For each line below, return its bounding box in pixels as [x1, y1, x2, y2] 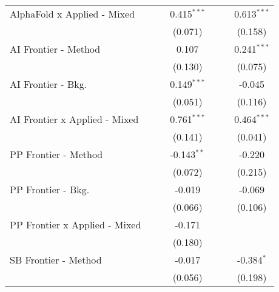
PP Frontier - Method [10, 147, 103, 161]
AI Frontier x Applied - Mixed [10, 112, 139, 126]
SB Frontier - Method [10, 253, 102, 267]
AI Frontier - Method [10, 42, 101, 56]
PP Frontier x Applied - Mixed [10, 217, 141, 231]
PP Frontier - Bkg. [10, 182, 90, 196]
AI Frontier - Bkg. [10, 77, 87, 91]
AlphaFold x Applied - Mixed [10, 7, 135, 21]
